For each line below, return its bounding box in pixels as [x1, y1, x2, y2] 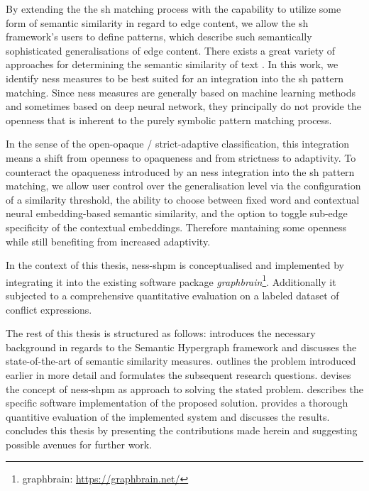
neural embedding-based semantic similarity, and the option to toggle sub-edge [6, 206, 348, 221]
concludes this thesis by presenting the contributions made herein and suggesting [6, 423, 358, 438]
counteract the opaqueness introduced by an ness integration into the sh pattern [6, 164, 355, 179]
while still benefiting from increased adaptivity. [6, 233, 211, 248]
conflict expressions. [6, 302, 92, 316]
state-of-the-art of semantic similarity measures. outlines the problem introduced [6, 353, 356, 368]
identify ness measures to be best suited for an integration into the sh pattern [6, 70, 343, 85]
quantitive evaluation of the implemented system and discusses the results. [6, 409, 330, 424]
